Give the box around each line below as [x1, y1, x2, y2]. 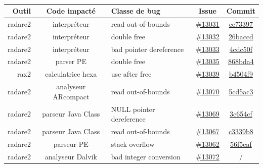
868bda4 [228, 56, 254, 67]
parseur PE [53, 138, 89, 149]
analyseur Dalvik [45, 151, 97, 161]
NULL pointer [111, 103, 155, 114]
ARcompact [53, 91, 90, 101]
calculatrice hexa [45, 69, 97, 79]
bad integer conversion [111, 151, 181, 161]
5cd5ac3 [229, 86, 253, 96]
